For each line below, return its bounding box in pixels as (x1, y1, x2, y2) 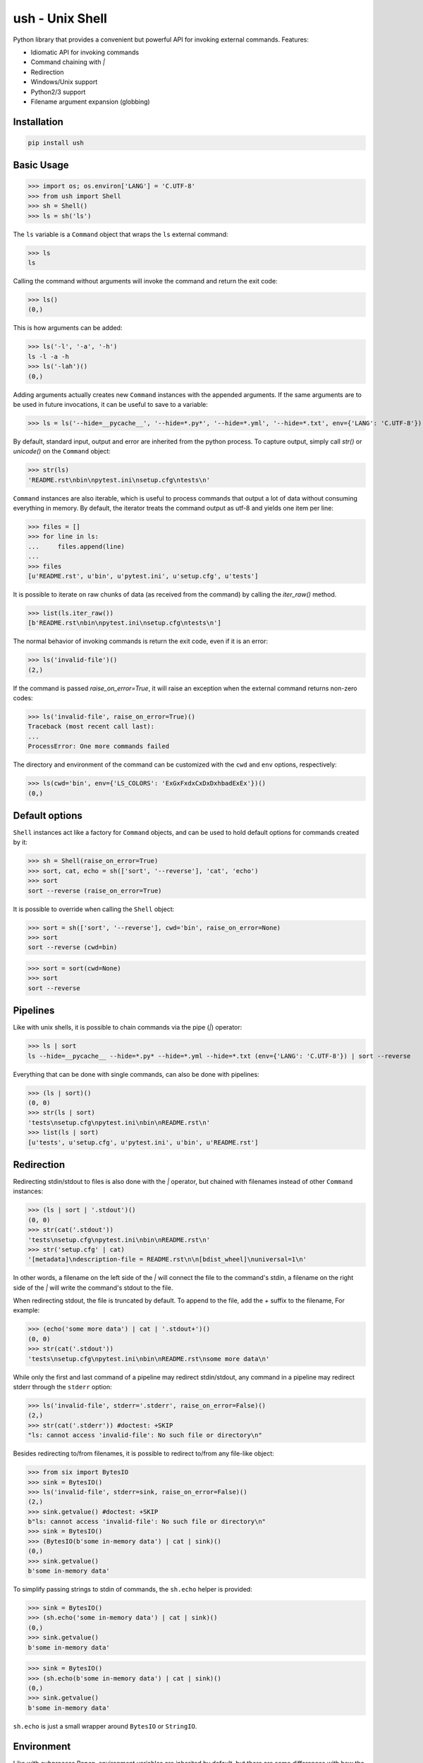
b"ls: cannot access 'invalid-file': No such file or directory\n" (27, 1518, 266, 1526)
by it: (13, 838, 28, 846)
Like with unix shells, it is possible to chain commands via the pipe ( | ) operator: (13, 1023, 243, 1032)
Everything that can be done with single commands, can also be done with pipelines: (13, 1070, 260, 1078)
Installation (13, 116, 63, 128)
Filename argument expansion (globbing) (30, 97, 151, 106)
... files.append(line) (27, 542, 125, 550)
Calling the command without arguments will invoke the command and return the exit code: (13, 277, 278, 285)
